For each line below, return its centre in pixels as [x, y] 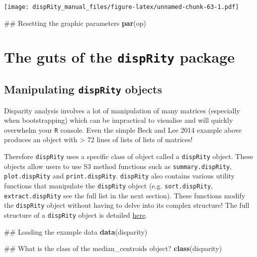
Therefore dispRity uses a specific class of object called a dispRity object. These [129, 156]
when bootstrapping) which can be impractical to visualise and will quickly [119, 120]
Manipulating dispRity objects [83, 89]
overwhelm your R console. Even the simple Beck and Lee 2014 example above [123, 129]
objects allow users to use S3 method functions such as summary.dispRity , [118, 166]
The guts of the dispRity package [120, 57]
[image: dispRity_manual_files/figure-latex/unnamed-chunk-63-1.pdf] [122, 7]
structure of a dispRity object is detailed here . [76, 214]
